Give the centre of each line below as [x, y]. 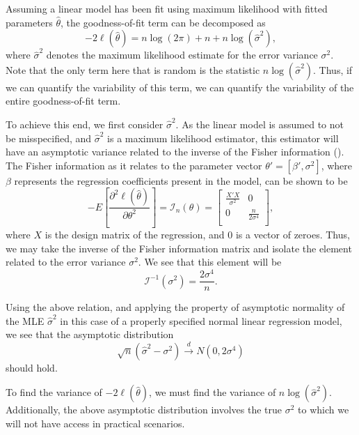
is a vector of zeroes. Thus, [293, 235]
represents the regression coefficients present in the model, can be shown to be [181, 180]
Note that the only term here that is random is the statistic [133, 69]
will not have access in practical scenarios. [95, 423]
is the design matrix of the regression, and [135, 235]
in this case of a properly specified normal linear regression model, [201, 320]
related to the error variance [66, 262]
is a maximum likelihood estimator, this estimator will [223, 138]
